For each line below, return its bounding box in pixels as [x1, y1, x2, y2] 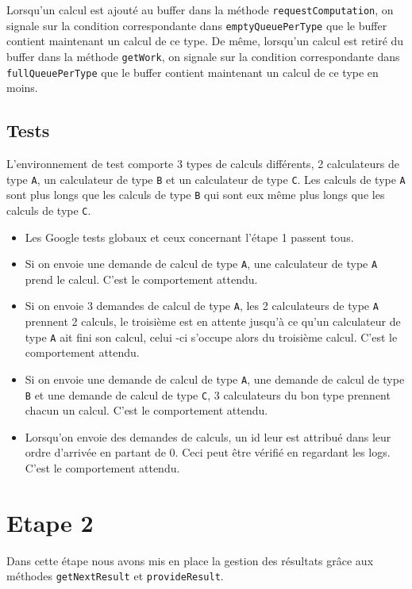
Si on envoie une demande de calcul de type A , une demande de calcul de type [25, 370, 405, 387]
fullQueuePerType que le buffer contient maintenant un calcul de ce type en [6, 63, 379, 80]
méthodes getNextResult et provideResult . [6, 568, 224, 584]
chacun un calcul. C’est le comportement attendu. [25, 402, 268, 419]
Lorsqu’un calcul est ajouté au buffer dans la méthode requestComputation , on [6, 2, 394, 17]
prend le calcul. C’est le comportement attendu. [25, 270, 258, 287]
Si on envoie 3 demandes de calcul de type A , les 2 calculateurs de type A [25, 297, 379, 314]
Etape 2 [6, 506, 94, 538]
